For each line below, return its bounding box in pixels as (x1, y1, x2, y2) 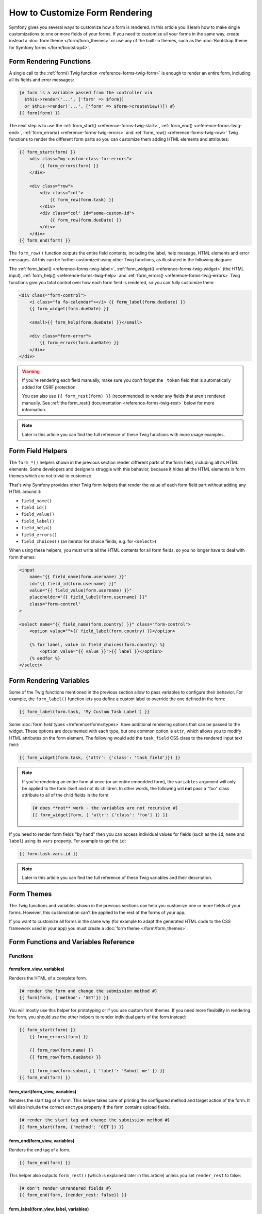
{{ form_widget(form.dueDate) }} (29, 306, 109, 312)
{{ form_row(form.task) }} (49, 197, 114, 202)
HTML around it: (9, 489, 42, 495)
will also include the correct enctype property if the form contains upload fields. (9, 1104, 170, 1110)
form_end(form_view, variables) (9, 1138, 75, 1144)
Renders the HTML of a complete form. (9, 975, 87, 981)
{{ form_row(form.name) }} (29, 1047, 94, 1053)
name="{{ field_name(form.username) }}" (29, 574, 127, 580)
